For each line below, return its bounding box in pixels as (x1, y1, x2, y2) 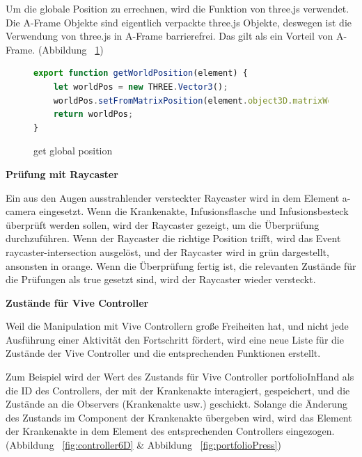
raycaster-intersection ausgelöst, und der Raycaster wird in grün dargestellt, (6, 244, 329, 259)
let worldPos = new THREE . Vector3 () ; (53, 81, 228, 92)
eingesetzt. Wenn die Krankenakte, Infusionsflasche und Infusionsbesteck (39, 204, 349, 218)
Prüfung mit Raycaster (6, 166, 118, 181)
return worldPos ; (53, 109, 134, 120)
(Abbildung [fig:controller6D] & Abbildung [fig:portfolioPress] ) (6, 438, 281, 452)
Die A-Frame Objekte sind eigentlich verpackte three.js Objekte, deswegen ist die (6, 15, 352, 29)
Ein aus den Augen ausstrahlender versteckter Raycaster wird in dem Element (6, 190, 340, 205)
